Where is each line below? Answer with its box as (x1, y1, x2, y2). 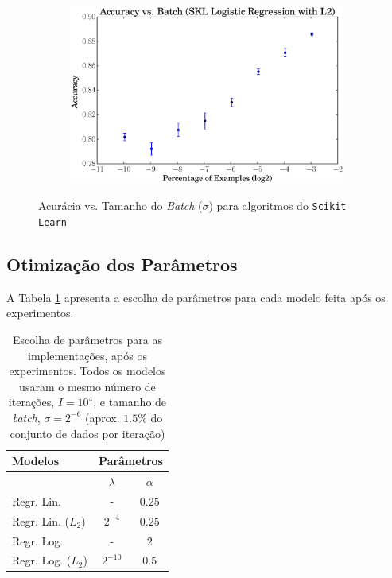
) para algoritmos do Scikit (208, 197, 347, 214)
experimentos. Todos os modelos (9, 363, 166, 379)
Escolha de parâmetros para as (12, 332, 162, 348)
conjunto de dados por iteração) (10, 425, 165, 441)
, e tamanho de (93, 394, 167, 410)
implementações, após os (28, 347, 147, 363)
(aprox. (84, 409, 120, 425)
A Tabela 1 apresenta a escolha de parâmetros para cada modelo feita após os (6, 289, 386, 305)
